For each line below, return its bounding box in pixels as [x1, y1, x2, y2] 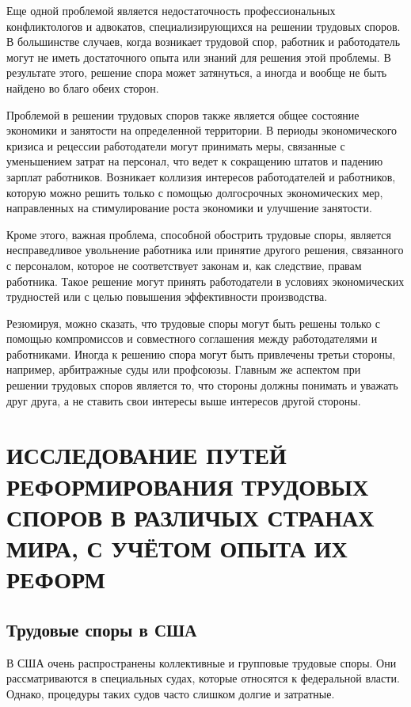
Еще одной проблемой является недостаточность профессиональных [6, 2, 336, 18]
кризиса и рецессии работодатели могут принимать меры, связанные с [6, 137, 345, 154]
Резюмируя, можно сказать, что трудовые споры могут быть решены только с [6, 314, 380, 331]
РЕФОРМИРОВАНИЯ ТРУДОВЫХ [6, 469, 369, 502]
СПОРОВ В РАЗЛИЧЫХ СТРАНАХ [6, 500, 375, 533]
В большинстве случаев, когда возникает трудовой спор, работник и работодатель [6, 33, 401, 50]
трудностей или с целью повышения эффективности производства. [6, 288, 328, 305]
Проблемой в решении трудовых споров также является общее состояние [6, 106, 360, 123]
